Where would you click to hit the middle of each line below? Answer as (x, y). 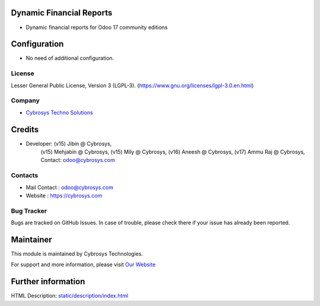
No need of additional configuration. (70, 58)
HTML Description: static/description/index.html (70, 296)
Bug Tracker (29, 211)
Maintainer (32, 239)
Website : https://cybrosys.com (64, 195)
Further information (48, 282)
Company (25, 101)
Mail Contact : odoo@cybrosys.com (70, 187)
